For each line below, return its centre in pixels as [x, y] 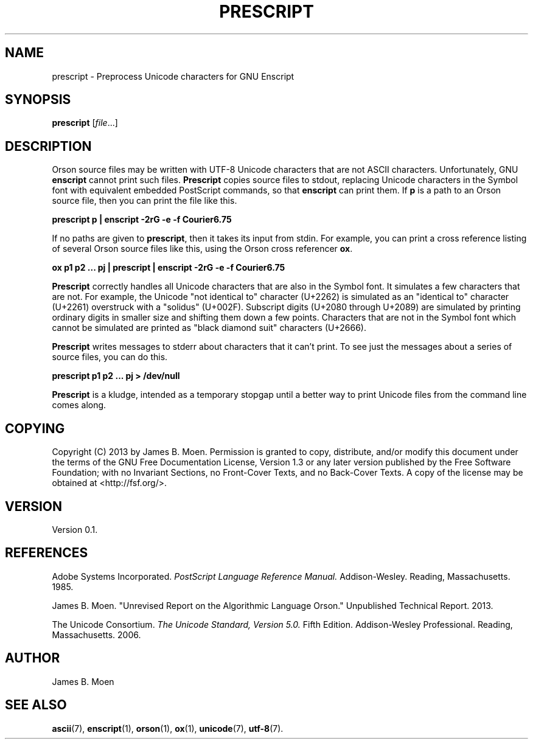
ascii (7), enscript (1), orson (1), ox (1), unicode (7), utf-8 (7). [168, 728]
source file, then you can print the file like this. [145, 201]
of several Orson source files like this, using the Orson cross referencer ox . [202, 249]
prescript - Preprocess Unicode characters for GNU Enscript [173, 76]
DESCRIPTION [48, 146]
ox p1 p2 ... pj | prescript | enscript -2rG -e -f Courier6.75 [169, 268]
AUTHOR [33, 658]
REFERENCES [47, 553]
